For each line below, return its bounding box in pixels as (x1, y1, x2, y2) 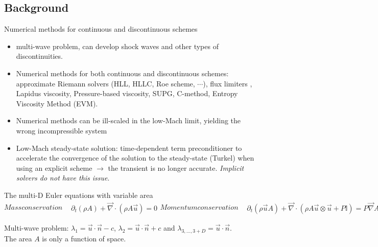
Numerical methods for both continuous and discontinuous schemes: (16, 68, 229, 78)
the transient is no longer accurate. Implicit (108, 162, 244, 173)
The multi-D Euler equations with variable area (4, 189, 153, 200)
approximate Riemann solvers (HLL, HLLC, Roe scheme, (16, 78, 195, 88)
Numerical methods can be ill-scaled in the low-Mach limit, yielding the (16, 115, 241, 126)
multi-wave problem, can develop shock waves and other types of (16, 40, 219, 51)
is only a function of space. (42, 233, 126, 243)
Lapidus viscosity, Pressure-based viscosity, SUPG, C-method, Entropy (16, 88, 238, 99)
